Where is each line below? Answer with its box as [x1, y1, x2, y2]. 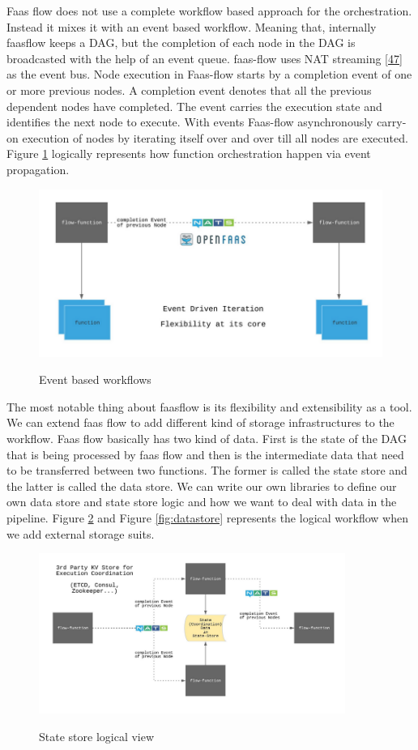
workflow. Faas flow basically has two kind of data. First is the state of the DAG [6, 429, 407, 446]
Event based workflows [39, 371, 151, 388]
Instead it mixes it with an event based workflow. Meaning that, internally [6, 18, 377, 35]
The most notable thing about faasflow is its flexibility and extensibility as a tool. [6, 398, 412, 415]
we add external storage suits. [6, 525, 155, 542]
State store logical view [39, 727, 155, 744]
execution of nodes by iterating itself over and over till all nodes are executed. [22, 129, 408, 146]
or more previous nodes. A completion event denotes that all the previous [6, 81, 372, 98]
